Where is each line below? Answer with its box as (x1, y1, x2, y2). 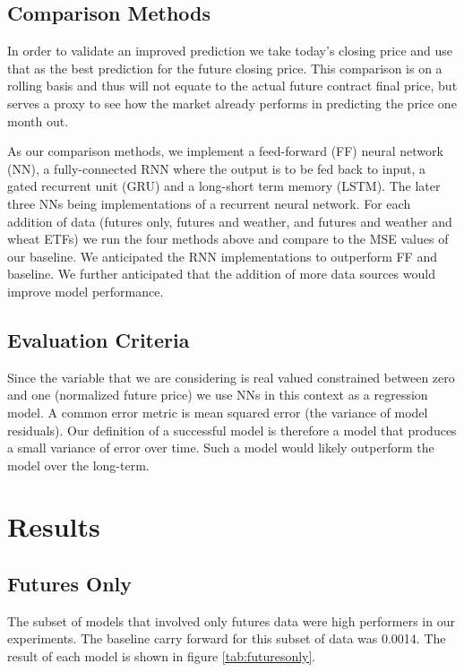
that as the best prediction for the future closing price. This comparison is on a (7, 58, 443, 77)
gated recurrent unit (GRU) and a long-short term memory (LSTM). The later (7, 177, 441, 195)
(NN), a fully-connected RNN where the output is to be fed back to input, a (7, 159, 425, 177)
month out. (7, 111, 69, 130)
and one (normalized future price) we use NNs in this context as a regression (7, 385, 428, 404)
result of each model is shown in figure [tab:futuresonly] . (7, 647, 316, 666)
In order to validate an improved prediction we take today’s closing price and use (7, 41, 453, 60)
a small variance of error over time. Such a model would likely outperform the (7, 438, 434, 457)
